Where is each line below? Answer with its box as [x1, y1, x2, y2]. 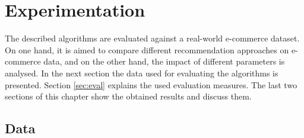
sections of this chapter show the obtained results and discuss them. [5, 90, 252, 102]
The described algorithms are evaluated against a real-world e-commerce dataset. [5, 32, 300, 44]
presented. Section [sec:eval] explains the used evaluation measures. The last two [5, 78, 297, 91]
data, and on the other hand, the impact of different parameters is [43, 55, 285, 68]
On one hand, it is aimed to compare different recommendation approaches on [5, 43, 289, 56]
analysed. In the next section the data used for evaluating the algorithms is [5, 66, 278, 79]
